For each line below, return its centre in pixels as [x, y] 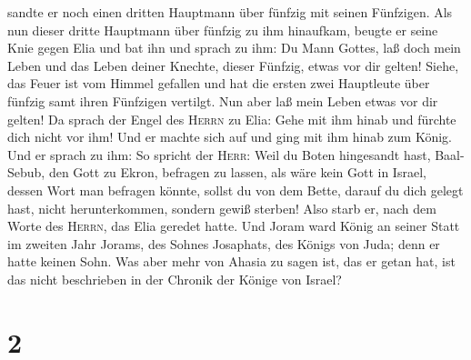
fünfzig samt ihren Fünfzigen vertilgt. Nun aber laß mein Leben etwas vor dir [223, 100]
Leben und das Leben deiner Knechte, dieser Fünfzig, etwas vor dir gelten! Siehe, [233, 65]
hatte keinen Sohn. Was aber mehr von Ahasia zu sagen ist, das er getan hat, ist [231, 261]
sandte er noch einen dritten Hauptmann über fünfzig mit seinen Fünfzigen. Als [230, 12]
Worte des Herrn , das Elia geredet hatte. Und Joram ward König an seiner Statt [234, 226]
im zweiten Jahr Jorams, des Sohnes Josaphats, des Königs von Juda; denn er [224, 243]
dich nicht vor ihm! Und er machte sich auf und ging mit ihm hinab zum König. [230, 137]
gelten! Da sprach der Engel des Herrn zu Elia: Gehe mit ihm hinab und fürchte [232, 119]
